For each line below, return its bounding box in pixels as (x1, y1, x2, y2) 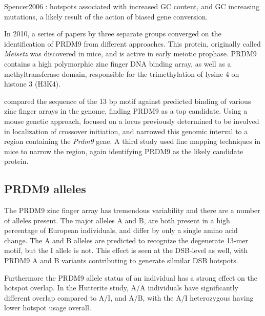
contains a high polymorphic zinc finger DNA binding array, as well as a (4, 58, 231, 69)
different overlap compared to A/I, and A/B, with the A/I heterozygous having (4, 292, 254, 303)
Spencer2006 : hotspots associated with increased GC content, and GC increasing (4, 1, 260, 11)
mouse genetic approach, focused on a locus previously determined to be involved (4, 115, 259, 126)
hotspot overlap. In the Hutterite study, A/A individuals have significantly (4, 282, 239, 293)
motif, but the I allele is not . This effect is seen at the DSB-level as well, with (4, 245, 248, 256)
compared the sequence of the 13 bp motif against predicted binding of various (4, 95, 251, 106)
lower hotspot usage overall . (4, 302, 91, 313)
